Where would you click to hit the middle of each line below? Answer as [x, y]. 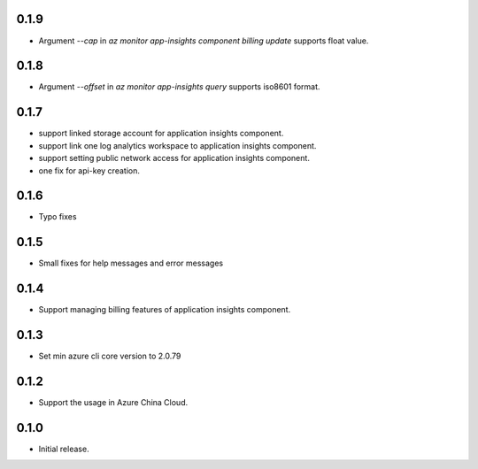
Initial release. [64, 449]
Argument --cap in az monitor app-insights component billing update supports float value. [204, 41]
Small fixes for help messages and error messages [131, 263]
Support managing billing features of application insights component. [165, 310]
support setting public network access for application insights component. [174, 158]
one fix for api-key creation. [89, 170]
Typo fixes [58, 217]
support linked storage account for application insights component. [161, 134]
